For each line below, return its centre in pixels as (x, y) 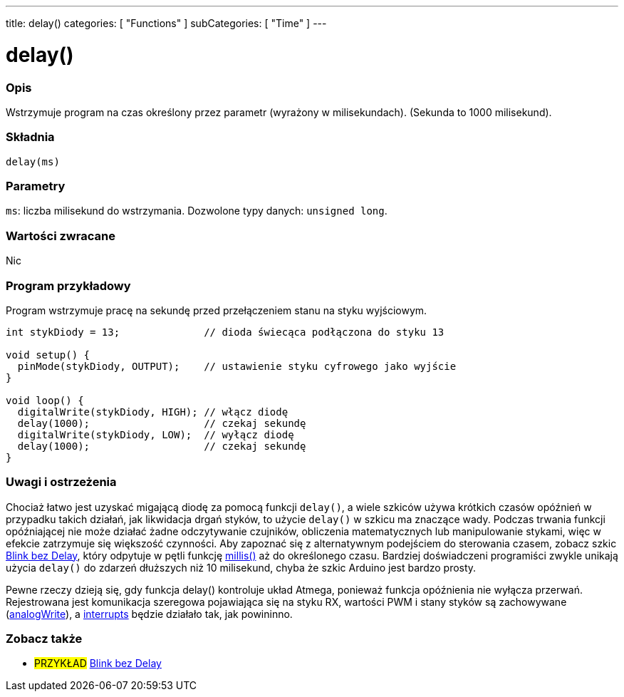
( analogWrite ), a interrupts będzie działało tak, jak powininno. (149, 614)
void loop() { (45, 400)
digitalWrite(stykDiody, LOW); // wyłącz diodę (156, 434)
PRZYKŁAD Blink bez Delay (98, 664)
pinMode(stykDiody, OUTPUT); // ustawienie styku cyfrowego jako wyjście (237, 366)
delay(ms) (33, 161)
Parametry (36, 186)
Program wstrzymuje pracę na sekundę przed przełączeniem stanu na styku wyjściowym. (217, 310)
